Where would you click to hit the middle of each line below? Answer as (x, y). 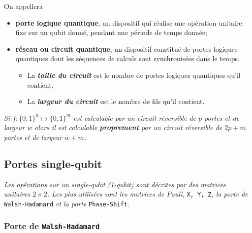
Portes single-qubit (53, 163)
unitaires (17, 194)
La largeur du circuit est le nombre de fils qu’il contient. (116, 101)
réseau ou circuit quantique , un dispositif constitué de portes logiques (126, 49)
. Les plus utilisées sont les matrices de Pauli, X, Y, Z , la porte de (147, 194)
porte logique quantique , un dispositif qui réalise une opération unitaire (129, 22)
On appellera (24, 6)
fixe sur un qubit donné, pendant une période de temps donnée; (111, 32)
